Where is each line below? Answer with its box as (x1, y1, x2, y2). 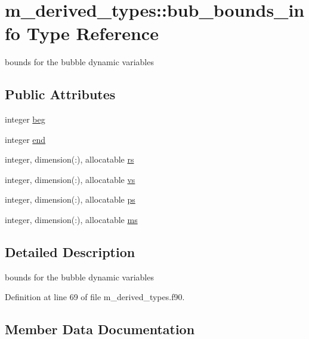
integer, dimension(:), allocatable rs (5, 153, 134, 166)
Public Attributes (5, 85, 116, 103)
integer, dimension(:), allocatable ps (5, 193, 135, 206)
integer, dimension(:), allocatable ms (5, 213, 138, 226)
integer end (5, 133, 46, 145)
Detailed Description (5, 243, 135, 261)
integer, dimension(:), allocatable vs (5, 173, 135, 185)
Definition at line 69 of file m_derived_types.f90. (5, 291, 185, 303)
